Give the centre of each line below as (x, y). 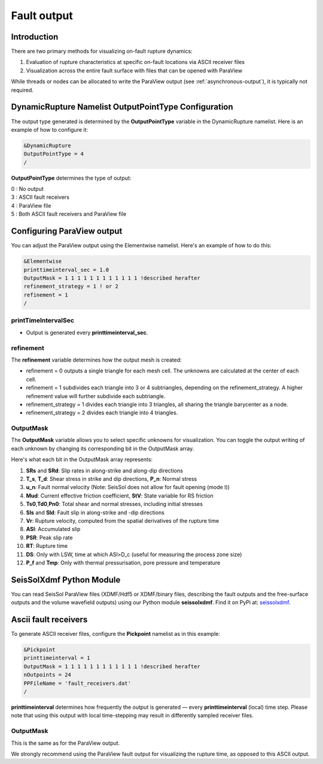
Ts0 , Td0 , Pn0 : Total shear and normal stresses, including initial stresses (115, 504)
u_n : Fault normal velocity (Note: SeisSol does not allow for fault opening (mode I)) (128, 487)
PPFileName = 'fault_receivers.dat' (77, 683)
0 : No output (28, 189)
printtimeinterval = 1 (57, 658)
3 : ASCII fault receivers (40, 197)
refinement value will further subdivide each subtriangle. (96, 396)
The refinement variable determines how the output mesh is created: (96, 360)
